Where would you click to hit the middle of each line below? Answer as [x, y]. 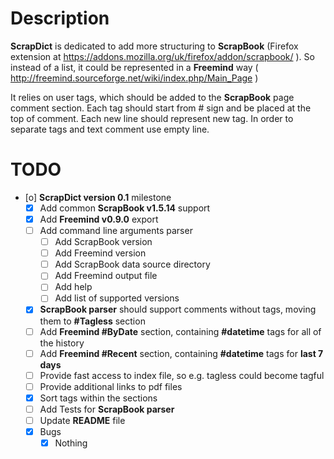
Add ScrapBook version [103, 242]
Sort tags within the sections [98, 398]
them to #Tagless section [92, 321]
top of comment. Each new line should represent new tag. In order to [152, 118]
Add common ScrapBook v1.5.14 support [125, 208]
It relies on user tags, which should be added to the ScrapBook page [152, 97]
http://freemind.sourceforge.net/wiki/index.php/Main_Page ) [134, 78]
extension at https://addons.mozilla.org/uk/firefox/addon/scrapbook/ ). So [162, 56]
